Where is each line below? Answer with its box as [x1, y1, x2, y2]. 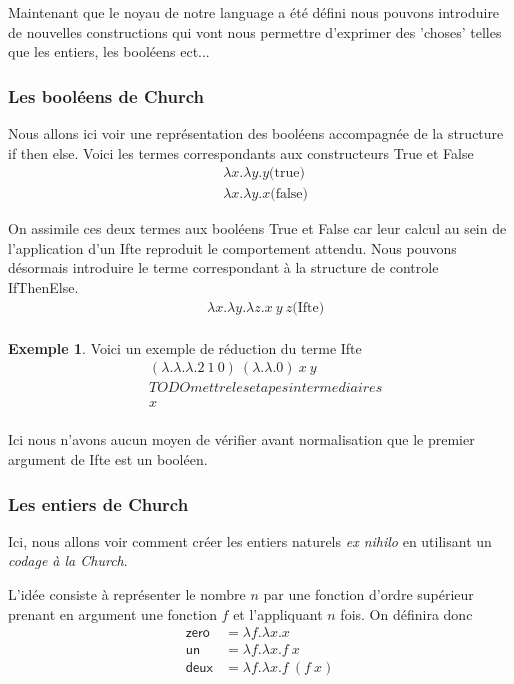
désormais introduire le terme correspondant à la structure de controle [8, 257, 439, 278]
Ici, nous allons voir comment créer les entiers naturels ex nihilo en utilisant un [8, 530, 492, 551]
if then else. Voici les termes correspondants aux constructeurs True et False [8, 142, 474, 163]
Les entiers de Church [8, 491, 189, 516]
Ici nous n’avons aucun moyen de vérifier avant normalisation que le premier [8, 429, 475, 450]
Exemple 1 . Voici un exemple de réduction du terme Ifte [8, 337, 362, 358]
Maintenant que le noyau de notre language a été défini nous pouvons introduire [8, 2, 500, 22]
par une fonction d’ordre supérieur [263, 584, 474, 604]
